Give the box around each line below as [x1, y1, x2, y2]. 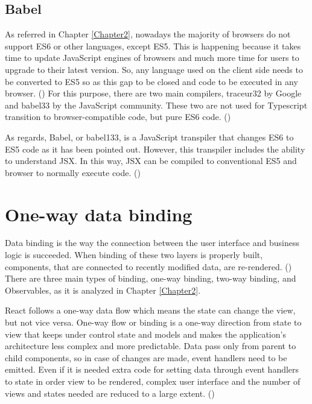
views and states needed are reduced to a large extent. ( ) [5, 387, 215, 399]
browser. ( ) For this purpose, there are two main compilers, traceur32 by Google [5, 87, 302, 99]
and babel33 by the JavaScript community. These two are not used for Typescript [5, 98, 308, 111]
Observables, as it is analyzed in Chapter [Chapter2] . [5, 283, 201, 296]
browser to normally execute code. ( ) [5, 166, 141, 178]
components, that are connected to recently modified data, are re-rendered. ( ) [5, 260, 292, 273]
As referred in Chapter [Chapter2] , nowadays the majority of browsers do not [5, 28, 291, 40]
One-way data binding [5, 201, 193, 226]
